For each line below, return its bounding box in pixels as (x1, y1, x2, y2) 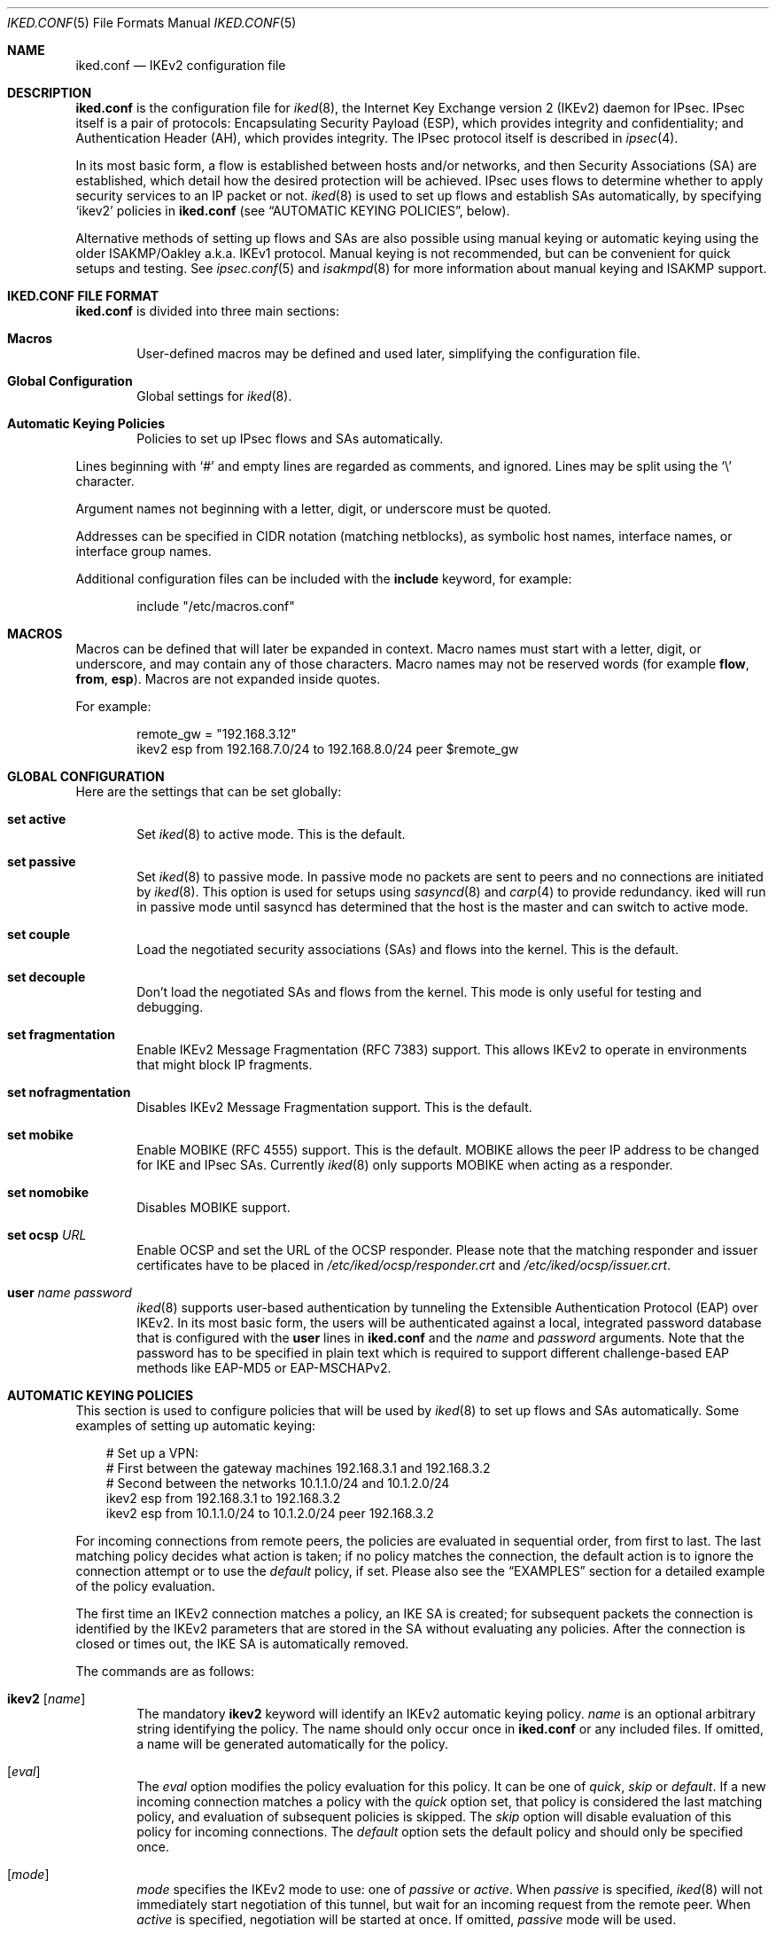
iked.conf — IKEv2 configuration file (75, 58, 286, 73)
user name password (7, 1285, 132, 1300)
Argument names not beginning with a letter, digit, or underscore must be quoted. (75, 501, 552, 516)
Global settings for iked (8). (136, 388, 292, 403)
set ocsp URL (7, 1227, 87, 1242)
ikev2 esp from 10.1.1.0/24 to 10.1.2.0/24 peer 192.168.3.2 (105, 1506, 434, 1521)
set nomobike (7, 1185, 89, 1200)
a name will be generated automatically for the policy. (136, 1736, 448, 1751)
